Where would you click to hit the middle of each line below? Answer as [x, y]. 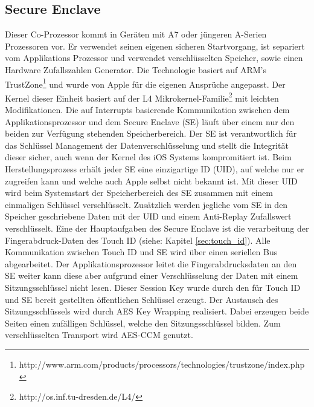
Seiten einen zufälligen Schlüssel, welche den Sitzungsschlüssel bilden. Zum [143, 323]
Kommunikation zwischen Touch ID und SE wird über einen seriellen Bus [141, 252]
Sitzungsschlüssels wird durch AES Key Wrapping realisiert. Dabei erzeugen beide [157, 311]
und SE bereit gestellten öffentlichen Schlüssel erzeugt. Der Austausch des [142, 299]
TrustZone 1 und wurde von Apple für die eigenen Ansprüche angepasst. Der [145, 83]
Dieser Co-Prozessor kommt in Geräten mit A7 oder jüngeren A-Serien [136, 34]
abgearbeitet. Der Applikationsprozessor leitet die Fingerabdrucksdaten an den [151, 263]
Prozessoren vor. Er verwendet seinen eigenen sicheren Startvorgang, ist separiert [155, 46]
